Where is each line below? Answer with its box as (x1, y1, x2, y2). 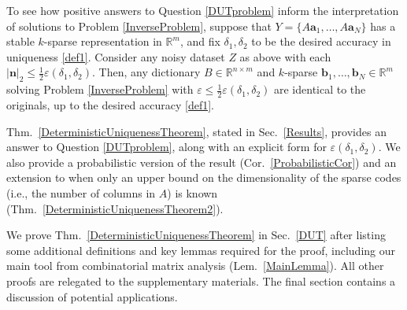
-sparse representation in (43, 33, 162, 50)
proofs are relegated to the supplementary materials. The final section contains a (6, 272, 396, 289)
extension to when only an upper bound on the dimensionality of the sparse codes (6, 169, 401, 186)
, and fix (179, 33, 220, 50)
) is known (167, 184, 218, 201)
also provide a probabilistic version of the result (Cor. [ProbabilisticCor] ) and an (6, 153, 397, 170)
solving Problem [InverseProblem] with (6, 81, 194, 98)
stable (6, 33, 35, 50)
